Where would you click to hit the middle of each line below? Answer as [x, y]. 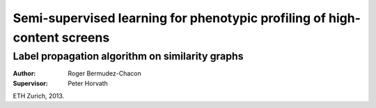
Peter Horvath [88, 83]
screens [86, 37]
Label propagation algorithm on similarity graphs [128, 56]
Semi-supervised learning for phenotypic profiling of [170, 18]
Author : [24, 73]
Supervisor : [30, 83]
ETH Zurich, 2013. [39, 96]
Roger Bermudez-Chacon [105, 73]
